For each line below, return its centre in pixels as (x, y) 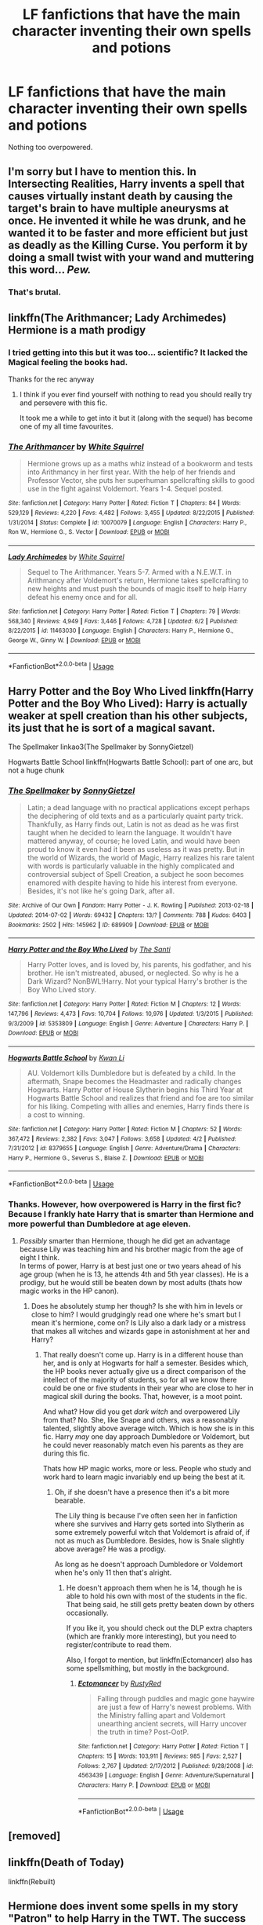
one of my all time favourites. (66, 426)
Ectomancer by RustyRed (120, 1684)
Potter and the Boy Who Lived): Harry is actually (128, 703)
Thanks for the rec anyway (51, 379)
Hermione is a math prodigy (77, 330)
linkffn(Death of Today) (66, 1863)
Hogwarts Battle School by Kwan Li (67, 1057)
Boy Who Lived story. (61, 990)
